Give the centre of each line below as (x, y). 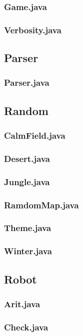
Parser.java (27, 82)
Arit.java (22, 303)
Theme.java (28, 228)
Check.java (26, 327)
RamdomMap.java (41, 205)
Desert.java (27, 158)
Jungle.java (27, 181)
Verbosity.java (33, 30)
